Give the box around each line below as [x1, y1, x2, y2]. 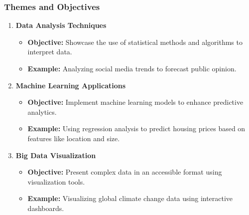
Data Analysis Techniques [15, 20, 107, 30]
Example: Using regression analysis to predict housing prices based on [27, 123, 246, 134]
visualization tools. [27, 176, 85, 187]
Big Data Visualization [15, 150, 96, 160]
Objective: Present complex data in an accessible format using [27, 167, 222, 177]
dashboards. [27, 203, 64, 213]
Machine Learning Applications [15, 80, 126, 90]
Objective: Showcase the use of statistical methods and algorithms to [27, 36, 243, 47]
